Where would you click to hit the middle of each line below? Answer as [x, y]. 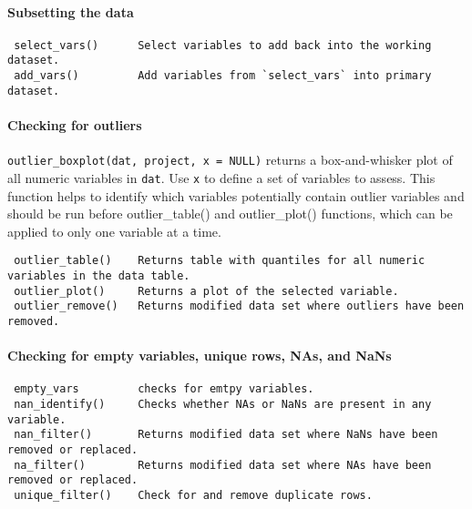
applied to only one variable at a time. [114, 231]
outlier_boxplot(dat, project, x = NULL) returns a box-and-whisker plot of [230, 160]
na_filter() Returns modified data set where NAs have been [223, 465]
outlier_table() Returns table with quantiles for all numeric [220, 261]
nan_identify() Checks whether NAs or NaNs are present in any [223, 405]
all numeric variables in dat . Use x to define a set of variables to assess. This [221, 177]
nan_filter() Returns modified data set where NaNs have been [226, 435]
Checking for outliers [75, 125]
